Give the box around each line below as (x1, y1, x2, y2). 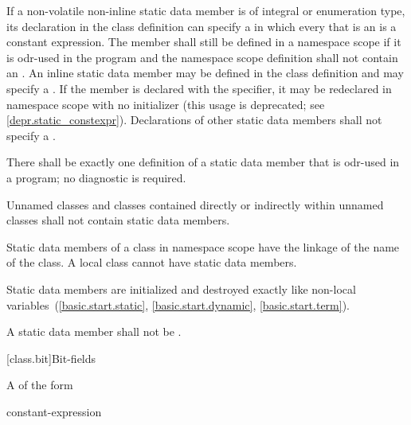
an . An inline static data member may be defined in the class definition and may (6, 64, 404, 81)
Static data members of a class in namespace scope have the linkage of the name (6, 238, 400, 255)
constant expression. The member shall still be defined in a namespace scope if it (6, 33, 401, 50)
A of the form (6, 376, 73, 393)
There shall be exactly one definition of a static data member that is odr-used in (6, 154, 400, 170)
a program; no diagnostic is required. (6, 169, 186, 185)
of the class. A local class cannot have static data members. (6, 254, 297, 271)
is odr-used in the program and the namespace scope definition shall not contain (6, 49, 398, 65)
